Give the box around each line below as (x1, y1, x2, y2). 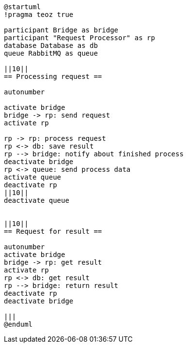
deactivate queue (4, 196, 69, 204)
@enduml (4, 320, 33, 328)
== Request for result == (4, 227, 102, 235)
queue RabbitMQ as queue (4, 49, 98, 57)
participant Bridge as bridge (4, 26, 119, 34)
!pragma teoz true (4, 11, 74, 18)
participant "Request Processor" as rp (4, 34, 155, 42)
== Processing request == (4, 73, 102, 80)
